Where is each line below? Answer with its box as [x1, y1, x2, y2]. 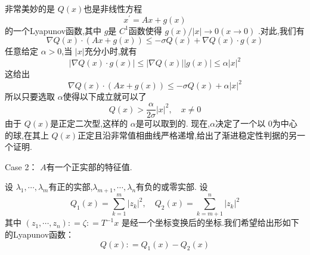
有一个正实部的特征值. [46, 160, 132, 173]
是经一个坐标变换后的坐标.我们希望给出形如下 [121, 216, 299, 229]
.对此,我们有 [258, 24, 305, 36]
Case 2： [5, 160, 38, 173]
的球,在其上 [5, 128, 49, 141]
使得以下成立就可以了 [63, 90, 147, 103]
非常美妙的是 [5, 2, 55, 14]
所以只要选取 [5, 90, 55, 103]
